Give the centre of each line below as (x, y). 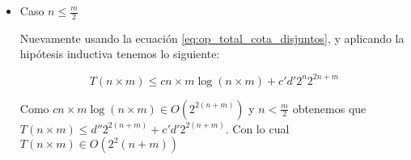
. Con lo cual (257, 128)
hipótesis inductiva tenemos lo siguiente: (120, 54)
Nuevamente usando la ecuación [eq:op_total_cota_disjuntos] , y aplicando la (212, 38)
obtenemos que (329, 108)
